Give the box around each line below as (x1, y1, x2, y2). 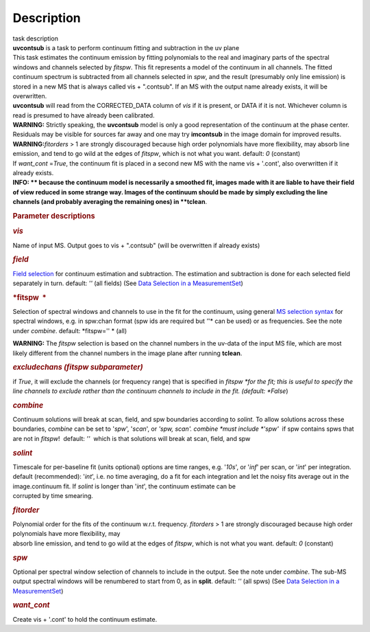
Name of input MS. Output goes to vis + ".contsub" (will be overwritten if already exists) (12, 241, 260, 249)
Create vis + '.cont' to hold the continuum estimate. (12, 615, 158, 623)
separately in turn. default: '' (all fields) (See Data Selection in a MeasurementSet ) (12, 279, 243, 287)
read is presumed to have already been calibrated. (12, 111, 155, 120)
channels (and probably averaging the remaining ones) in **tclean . (12, 198, 208, 206)
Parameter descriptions (12, 211, 95, 221)
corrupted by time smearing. (12, 492, 94, 500)
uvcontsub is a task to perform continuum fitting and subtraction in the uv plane (12, 43, 240, 52)
